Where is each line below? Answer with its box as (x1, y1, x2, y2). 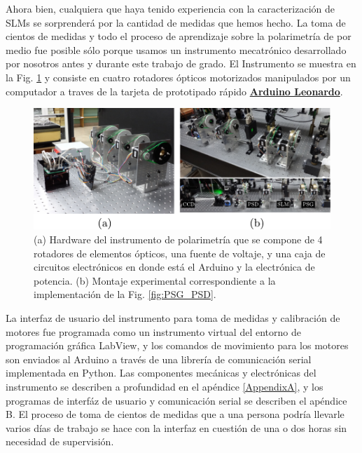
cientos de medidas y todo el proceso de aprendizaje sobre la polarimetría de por (6, 29, 351, 43)
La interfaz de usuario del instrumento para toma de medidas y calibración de (6, 311, 340, 325)
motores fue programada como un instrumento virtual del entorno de (6, 324, 301, 339)
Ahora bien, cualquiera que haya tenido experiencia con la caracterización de (6, 1, 335, 15)
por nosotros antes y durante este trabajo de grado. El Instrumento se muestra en (6, 56, 356, 71)
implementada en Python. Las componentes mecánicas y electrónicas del (6, 365, 316, 380)
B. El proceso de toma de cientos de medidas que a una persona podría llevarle (6, 407, 344, 421)
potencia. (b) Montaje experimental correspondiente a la (34, 273, 276, 288)
